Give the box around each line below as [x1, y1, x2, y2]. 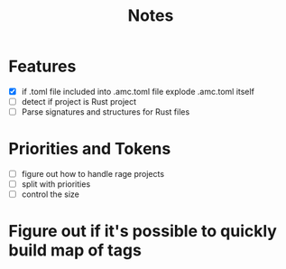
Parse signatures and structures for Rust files [21, 107, 190, 117]
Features [8, 56, 77, 77]
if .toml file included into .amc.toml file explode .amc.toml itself [21, 86, 254, 97]
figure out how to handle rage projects [21, 169, 164, 180]
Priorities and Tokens [8, 139, 171, 159]
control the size [21, 189, 80, 199]
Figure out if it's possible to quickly [8, 221, 277, 242]
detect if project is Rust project [21, 97, 137, 107]
